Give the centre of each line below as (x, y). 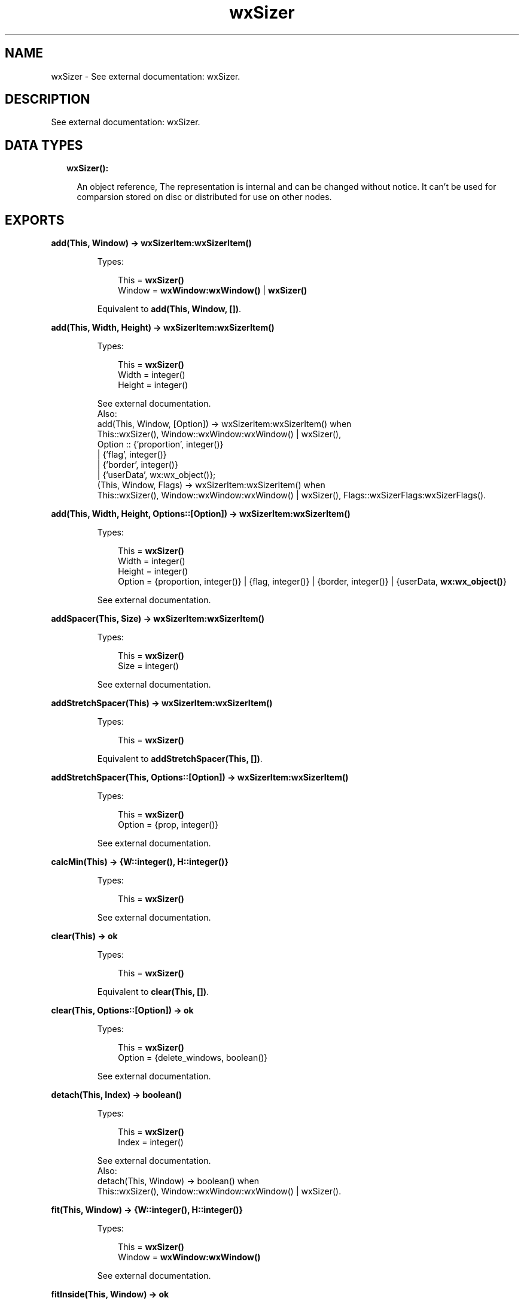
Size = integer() (148, 666)
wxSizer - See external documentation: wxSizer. (146, 76)
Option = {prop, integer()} (168, 825)
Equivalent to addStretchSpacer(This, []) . (180, 759)
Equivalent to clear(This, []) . (153, 992)
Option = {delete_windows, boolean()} (193, 1058)
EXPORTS (35, 220)
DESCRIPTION (48, 99)
